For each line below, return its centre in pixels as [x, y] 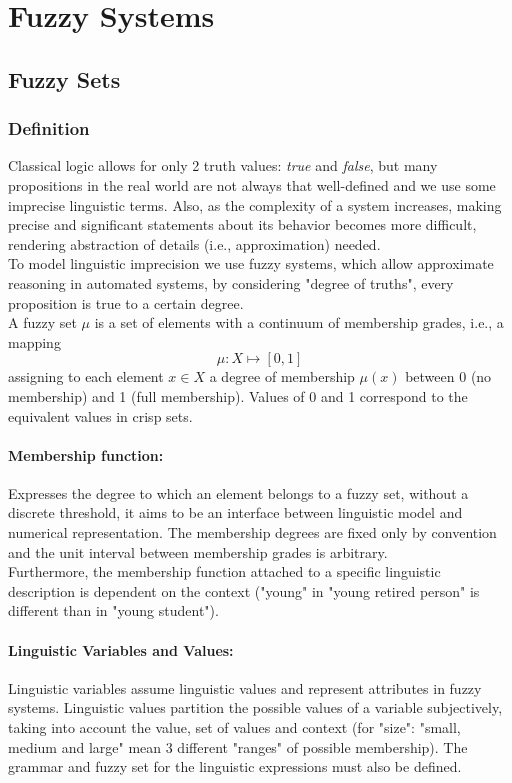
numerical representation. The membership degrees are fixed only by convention [252, 532]
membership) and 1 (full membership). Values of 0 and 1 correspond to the [238, 395]
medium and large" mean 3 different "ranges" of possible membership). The [238, 746]
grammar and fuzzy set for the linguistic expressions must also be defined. [235, 766]
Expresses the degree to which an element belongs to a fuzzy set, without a [238, 492]
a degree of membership [282, 376]
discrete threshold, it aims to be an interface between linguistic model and [235, 512]
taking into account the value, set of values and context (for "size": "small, [234, 727]
